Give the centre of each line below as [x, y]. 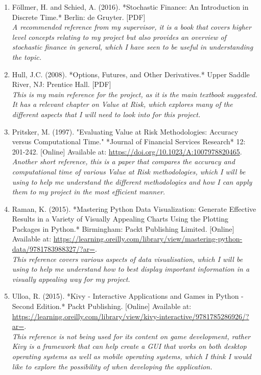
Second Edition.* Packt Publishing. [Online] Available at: [102, 306]
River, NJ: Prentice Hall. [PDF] [62, 84]
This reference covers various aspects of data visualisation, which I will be [127, 259]
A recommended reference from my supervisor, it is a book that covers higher [132, 27]
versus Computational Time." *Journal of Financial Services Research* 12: [129, 141]
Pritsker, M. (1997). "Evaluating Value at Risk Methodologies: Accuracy [125, 131]
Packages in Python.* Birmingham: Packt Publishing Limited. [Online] [123, 228]
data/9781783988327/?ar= [54, 249]
